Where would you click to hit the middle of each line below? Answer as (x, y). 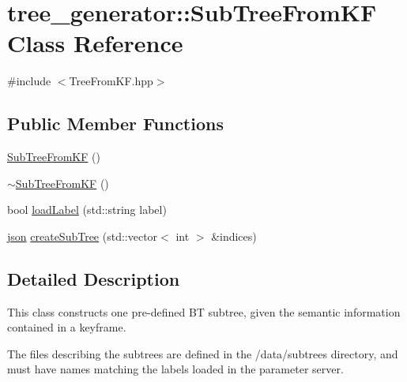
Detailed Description (94, 278)
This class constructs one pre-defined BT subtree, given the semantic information (204, 311)
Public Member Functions (115, 124)
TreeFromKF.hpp (111, 81)
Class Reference (95, 43)
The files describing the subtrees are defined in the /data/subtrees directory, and (203, 353)
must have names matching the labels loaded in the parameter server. (175, 369)
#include (29, 81)
